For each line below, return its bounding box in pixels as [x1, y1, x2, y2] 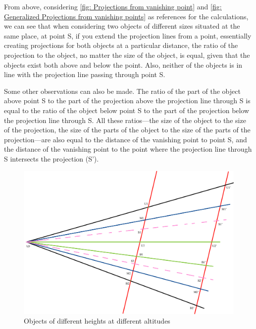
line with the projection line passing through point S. [4, 69, 165, 80]
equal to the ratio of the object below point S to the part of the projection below [4, 105, 250, 115]
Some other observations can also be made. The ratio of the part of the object [4, 85, 241, 96]
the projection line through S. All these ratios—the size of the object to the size [4, 115, 246, 125]
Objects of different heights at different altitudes [24, 316, 170, 326]
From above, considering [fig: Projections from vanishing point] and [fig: [4, 1, 222, 11]
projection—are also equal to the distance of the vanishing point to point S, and [4, 134, 247, 144]
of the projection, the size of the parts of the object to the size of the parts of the [4, 124, 251, 135]
